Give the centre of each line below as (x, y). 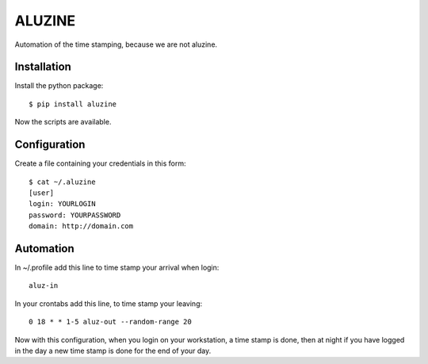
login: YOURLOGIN (62, 204)
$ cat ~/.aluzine (62, 182)
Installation (43, 67)
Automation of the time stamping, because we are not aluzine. (116, 44)
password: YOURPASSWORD (75, 215)
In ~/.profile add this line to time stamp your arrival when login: (117, 267)
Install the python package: (59, 86)
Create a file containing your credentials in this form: (100, 163)
